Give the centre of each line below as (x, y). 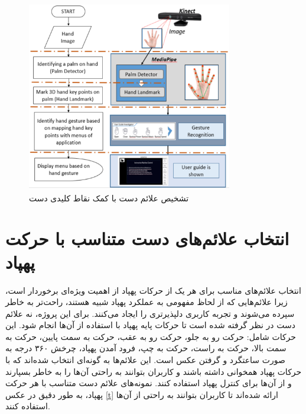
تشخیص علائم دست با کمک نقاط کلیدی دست (109, 198)
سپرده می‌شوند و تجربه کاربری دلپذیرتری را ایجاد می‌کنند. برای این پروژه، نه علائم (150, 313)
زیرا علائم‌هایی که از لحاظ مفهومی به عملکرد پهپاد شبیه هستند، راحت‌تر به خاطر (147, 302)
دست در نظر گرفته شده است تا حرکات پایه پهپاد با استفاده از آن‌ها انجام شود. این (150, 325)
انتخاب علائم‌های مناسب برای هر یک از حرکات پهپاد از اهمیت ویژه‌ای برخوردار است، (153, 290)
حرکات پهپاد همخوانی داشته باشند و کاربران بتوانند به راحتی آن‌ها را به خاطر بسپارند (154, 371)
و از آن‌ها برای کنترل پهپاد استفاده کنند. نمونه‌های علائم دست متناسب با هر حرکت (149, 383)
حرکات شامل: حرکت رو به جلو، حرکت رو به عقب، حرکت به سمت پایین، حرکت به (151, 336)
